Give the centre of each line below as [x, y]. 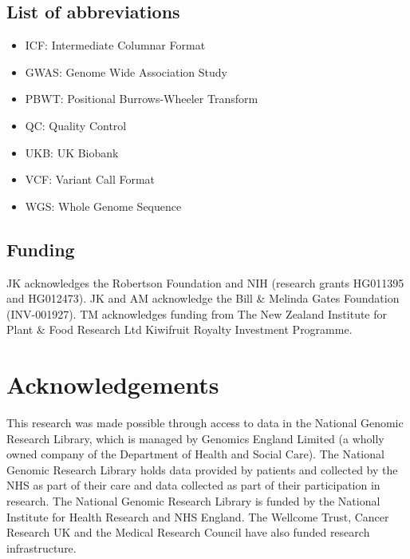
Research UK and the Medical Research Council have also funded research [188, 532]
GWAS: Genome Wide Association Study [126, 71]
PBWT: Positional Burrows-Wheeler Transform [142, 99]
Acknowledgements [113, 385]
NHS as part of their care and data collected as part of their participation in [193, 485]
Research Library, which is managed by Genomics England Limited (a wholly [195, 438]
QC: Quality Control [76, 125]
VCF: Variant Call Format [90, 179]
